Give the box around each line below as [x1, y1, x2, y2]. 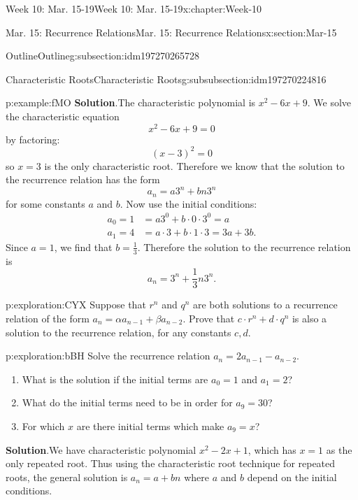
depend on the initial [247, 469, 337, 484]
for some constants [6, 196, 85, 210]
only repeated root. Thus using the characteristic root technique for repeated [6, 456, 336, 471]
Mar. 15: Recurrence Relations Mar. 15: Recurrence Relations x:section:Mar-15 [6, 24, 337, 39]
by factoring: [6, 131, 60, 146]
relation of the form [6, 311, 89, 326]
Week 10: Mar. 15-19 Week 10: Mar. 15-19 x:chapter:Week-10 [6, 1, 262, 15]
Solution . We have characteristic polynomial [6, 442, 196, 457]
